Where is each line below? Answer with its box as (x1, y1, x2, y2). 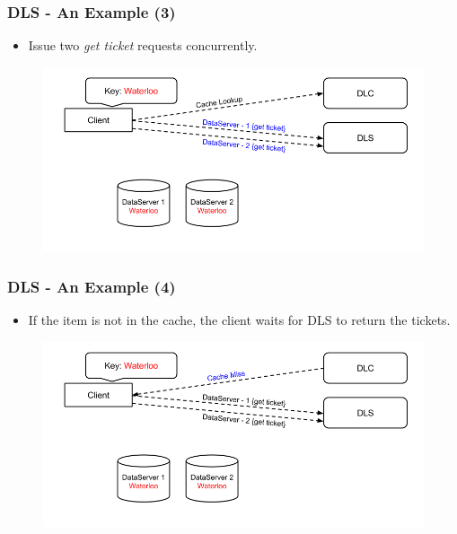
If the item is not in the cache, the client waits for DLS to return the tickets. (28, 311, 451, 329)
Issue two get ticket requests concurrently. (28, 36, 258, 55)
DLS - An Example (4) (7, 275, 176, 297)
